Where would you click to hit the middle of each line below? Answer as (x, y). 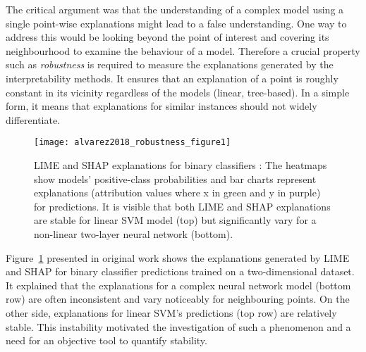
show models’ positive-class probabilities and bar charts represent (175, 178)
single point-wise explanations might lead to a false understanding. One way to (176, 23)
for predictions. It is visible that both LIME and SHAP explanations (182, 206)
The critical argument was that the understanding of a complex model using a (175, 9)
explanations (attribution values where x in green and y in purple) (177, 193)
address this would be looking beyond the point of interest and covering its (167, 37)
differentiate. (33, 119)
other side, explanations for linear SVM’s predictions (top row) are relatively (171, 312)
